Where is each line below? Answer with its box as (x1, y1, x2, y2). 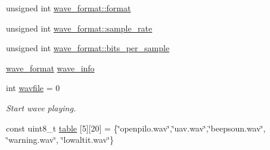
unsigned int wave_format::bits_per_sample (6, 42, 170, 54)
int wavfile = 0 (6, 82, 60, 94)
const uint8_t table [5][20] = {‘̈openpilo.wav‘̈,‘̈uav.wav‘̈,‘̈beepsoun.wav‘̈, (6, 121, 266, 134)
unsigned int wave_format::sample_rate (6, 21, 153, 34)
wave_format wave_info (6, 61, 95, 74)
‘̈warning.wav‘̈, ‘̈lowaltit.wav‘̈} (6, 133, 114, 146)
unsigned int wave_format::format (6, 2, 131, 14)
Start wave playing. (6, 101, 76, 114)
